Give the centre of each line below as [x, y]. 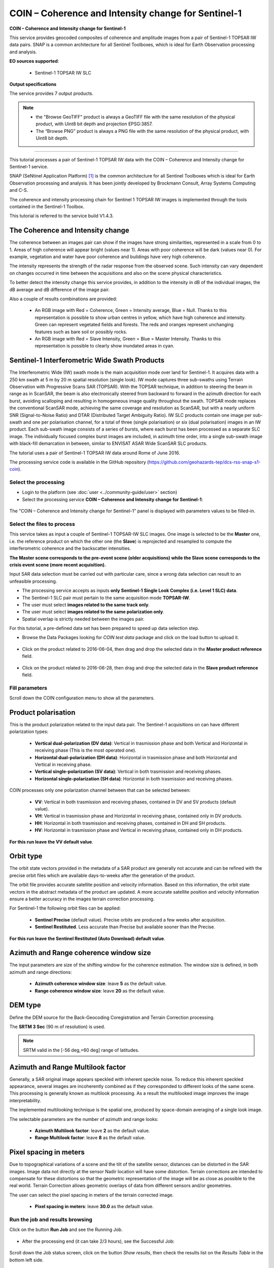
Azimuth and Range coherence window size [80, 953]
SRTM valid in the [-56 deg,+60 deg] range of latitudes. [81, 1050]
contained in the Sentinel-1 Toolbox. [47, 206]
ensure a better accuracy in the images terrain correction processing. [82, 899]
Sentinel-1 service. [29, 167]
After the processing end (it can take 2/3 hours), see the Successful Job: [98, 1241]
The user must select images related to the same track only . [86, 605]
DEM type [25, 1005]
